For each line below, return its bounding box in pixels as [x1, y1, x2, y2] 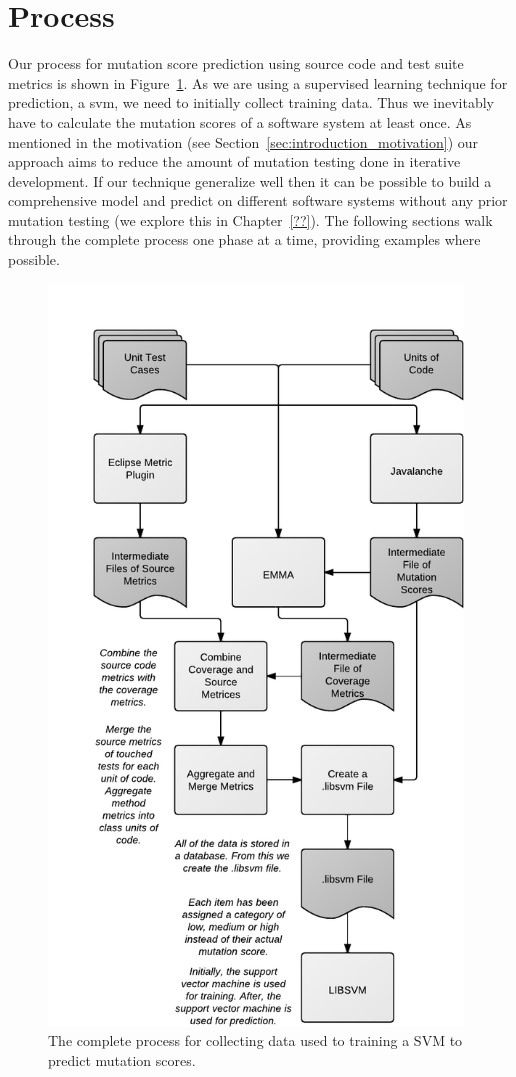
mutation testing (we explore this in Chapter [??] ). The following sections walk [8, 209, 493, 230]
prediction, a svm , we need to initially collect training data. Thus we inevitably [8, 92, 494, 113]
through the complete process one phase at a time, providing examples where [8, 229, 481, 250]
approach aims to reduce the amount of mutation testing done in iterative [8, 151, 461, 172]
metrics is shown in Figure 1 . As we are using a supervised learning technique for [8, 72, 508, 93]
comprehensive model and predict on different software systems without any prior [8, 190, 508, 211]
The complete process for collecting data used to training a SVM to [48, 1030, 463, 1051]
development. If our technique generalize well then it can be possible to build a [8, 170, 492, 191]
